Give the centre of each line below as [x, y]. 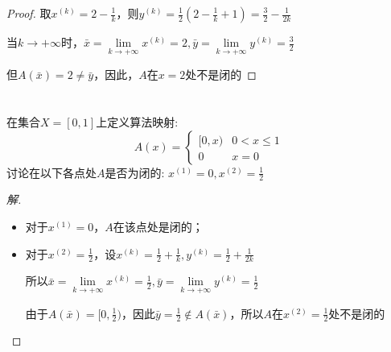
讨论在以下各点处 [51, 172]
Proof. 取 [29, 13]
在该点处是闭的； [158, 227]
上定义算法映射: [137, 122]
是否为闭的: [135, 172]
